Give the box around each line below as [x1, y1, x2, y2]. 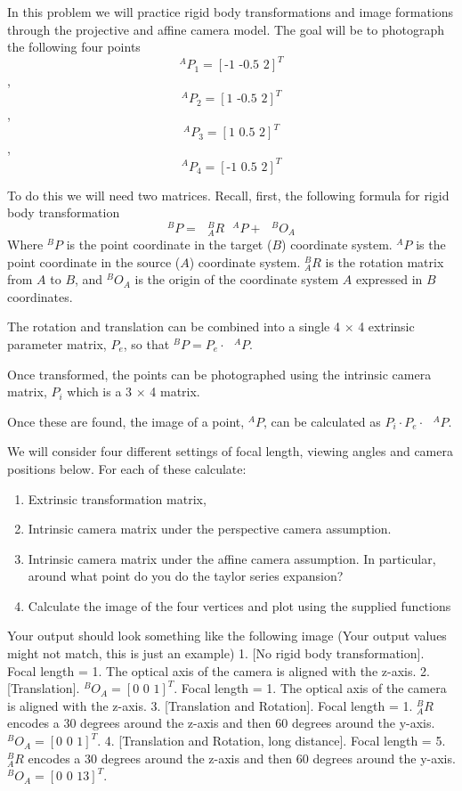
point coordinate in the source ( [7, 252, 181, 271]
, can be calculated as [263, 412, 381, 430]
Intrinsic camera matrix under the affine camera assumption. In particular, [28, 549, 436, 567]
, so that [123, 334, 170, 353]
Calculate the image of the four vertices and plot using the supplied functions [28, 596, 451, 615]
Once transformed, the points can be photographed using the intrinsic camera [7, 364, 432, 383]
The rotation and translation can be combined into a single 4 [7, 317, 340, 336]
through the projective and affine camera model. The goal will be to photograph [7, 20, 444, 38]
